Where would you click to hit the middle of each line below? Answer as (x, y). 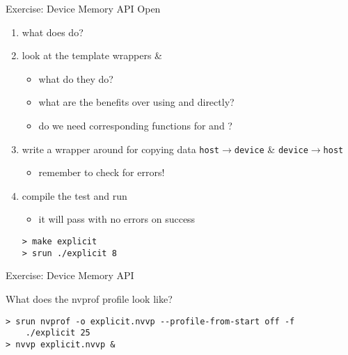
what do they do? (76, 78)
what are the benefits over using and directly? (136, 102)
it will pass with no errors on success (117, 219)
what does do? (53, 32)
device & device (271, 149)
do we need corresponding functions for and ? (135, 125)
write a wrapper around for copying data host (120, 149)
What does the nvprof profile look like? (89, 298)
